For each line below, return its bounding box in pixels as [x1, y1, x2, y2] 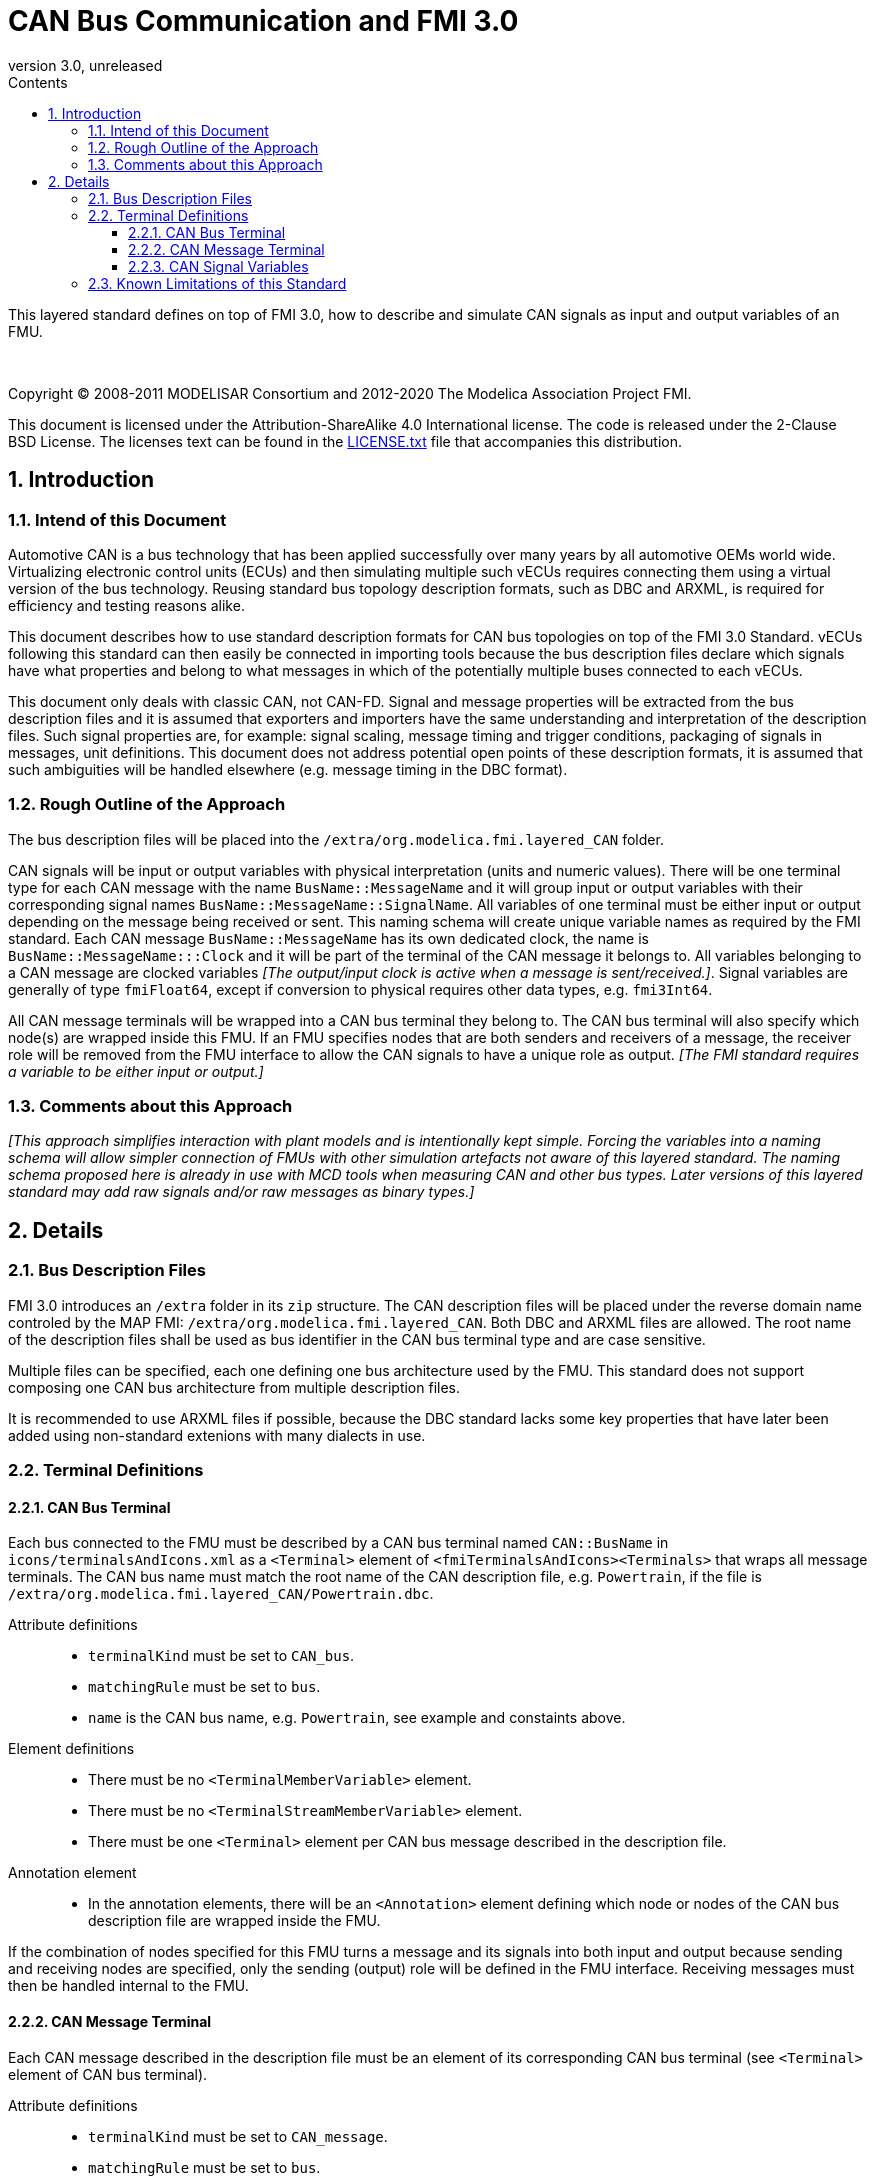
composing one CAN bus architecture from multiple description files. [8, 1378, 461, 1396]
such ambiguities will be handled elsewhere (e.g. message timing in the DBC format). [8, 760, 568, 778]
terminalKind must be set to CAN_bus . [88, 1647, 355, 1665]
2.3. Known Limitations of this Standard [88, 274, 347, 292]
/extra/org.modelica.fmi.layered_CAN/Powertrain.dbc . [8, 1585, 434, 1603]
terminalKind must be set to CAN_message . [88, 2127, 388, 2145]
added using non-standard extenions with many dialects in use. [8, 1426, 426, 1444]
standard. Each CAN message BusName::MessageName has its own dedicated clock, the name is [8, 929, 649, 947]
